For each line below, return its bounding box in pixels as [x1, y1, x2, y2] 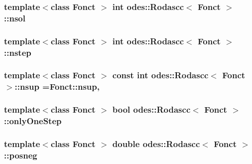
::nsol [4, 11, 25, 24]
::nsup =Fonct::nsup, [14, 80, 100, 93]
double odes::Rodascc [112, 137, 200, 150]
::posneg [4, 149, 37, 161]
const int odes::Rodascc [112, 69, 209, 81]
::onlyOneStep [4, 115, 62, 127]
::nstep [4, 46, 31, 58]
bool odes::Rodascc [112, 103, 191, 116]
